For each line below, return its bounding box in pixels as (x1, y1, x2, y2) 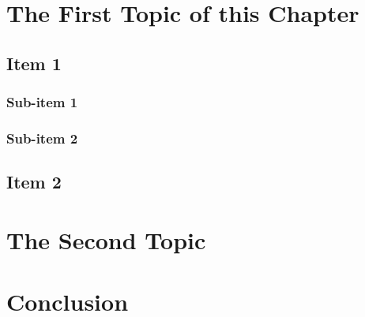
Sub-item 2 (6, 128, 78, 147)
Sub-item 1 (6, 92, 78, 112)
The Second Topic (6, 223, 206, 255)
